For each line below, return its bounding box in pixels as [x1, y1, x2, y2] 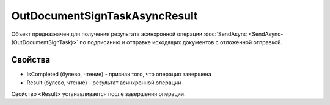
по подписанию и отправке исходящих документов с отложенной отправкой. [79, 38, 283, 46]
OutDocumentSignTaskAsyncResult [11, 9, 198, 22]
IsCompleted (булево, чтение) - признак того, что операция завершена [26, 70, 212, 78]
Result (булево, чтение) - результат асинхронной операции [26, 79, 182, 86]
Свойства [11, 55, 51, 65]
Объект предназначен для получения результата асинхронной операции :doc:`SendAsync [11, 30, 248, 38]
